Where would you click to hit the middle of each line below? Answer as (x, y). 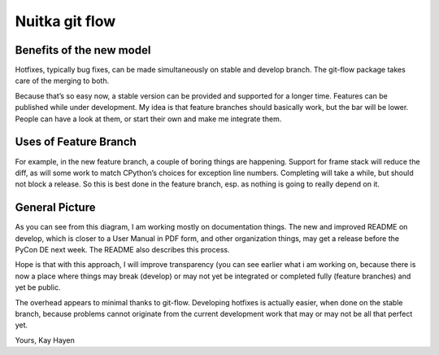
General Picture (55, 208)
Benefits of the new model (83, 50)
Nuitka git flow (65, 21)
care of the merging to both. (62, 81)
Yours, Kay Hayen (45, 340)
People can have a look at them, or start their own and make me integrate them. (148, 119)
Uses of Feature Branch (76, 142)
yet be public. (38, 287)
